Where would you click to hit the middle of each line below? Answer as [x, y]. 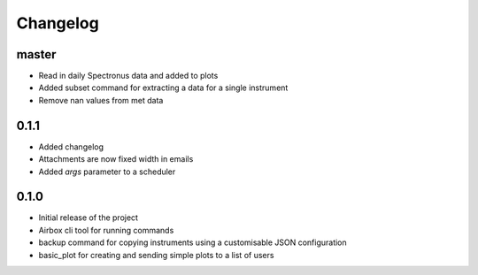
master [36, 54]
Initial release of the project [89, 218]
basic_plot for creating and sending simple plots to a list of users [156, 255]
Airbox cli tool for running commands [106, 230]
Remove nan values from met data [101, 100]
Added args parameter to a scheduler [107, 172]
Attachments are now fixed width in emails [116, 159]
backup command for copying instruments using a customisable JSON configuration [193, 242]
